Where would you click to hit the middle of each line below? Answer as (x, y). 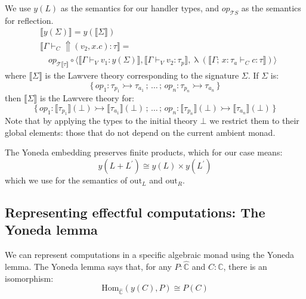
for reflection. (29, 20)
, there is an (245, 267)
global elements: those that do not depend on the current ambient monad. (140, 132)
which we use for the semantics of (66, 180)
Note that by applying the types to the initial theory (101, 121)
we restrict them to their (254, 121)
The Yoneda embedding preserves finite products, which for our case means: (144, 152)
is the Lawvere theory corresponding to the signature (142, 75)
